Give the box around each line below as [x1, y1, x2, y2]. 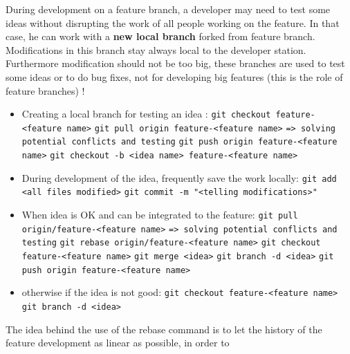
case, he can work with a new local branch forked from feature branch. [6, 29, 315, 44]
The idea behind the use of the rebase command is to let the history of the [6, 322, 322, 336]
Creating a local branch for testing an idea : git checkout [21, 106, 271, 121]
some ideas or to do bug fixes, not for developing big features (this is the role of [6, 69, 343, 84]
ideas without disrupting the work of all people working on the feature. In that [6, 15, 340, 30]
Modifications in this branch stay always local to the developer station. [6, 42, 306, 57]
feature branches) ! [6, 83, 85, 97]
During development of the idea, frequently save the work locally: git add [21, 170, 337, 185]
